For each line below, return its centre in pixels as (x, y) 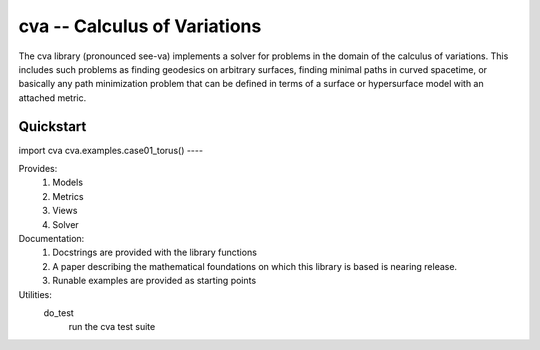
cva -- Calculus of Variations (140, 26)
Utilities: (35, 294)
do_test (58, 312)
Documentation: (51, 238)
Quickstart (52, 126)
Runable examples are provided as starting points (154, 281)
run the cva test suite (112, 327)
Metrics (68, 196)
